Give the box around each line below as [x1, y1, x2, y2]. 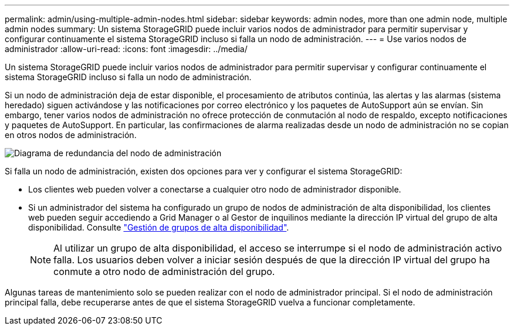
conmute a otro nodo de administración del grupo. [53, 266, 275, 277]
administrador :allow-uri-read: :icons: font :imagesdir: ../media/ [5, 44, 248, 54]
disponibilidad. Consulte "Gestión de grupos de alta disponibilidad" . [28, 222, 289, 232]
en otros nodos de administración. [5, 130, 137, 140]
